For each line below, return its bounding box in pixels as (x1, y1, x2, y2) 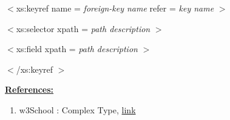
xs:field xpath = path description (16, 42, 138, 55)
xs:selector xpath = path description (16, 22, 151, 35)
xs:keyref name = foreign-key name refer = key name (16, 2, 214, 14)
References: (5, 83, 54, 96)
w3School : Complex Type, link (19, 103, 136, 116)
